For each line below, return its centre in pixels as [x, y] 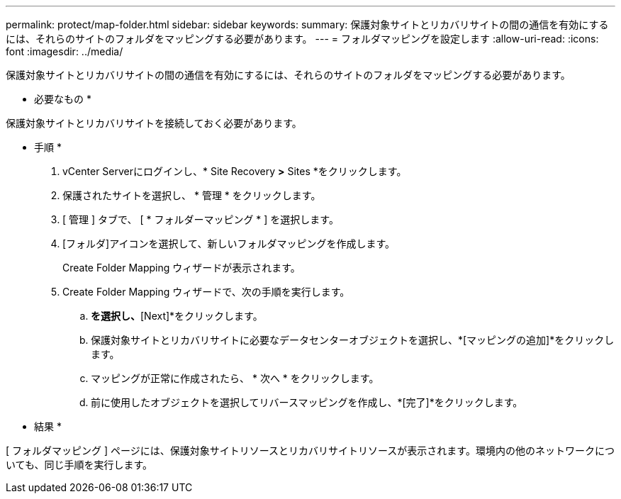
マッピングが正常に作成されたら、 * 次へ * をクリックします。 [235, 378]
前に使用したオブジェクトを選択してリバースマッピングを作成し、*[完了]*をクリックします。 [307, 402]
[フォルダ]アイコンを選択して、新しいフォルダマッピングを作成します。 [229, 243]
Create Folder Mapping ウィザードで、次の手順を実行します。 [206, 292]
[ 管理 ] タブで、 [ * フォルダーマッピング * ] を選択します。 [201, 219]
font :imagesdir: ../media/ [65, 51]
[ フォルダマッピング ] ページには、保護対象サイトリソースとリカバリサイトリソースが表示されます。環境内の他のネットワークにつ [310, 450]
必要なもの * [63, 99]
